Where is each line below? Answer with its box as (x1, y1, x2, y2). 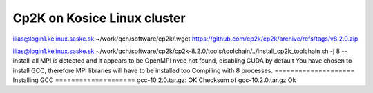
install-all (12, 56, 39, 65)
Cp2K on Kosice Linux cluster (12, 10, 186, 25)
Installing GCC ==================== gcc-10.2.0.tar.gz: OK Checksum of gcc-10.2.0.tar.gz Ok (12, 76, 296, 84)
